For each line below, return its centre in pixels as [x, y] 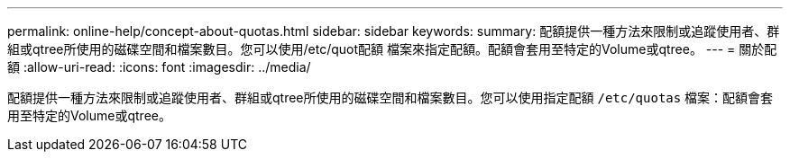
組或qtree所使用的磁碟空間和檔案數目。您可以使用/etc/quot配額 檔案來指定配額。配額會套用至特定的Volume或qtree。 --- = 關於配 [392, 49]
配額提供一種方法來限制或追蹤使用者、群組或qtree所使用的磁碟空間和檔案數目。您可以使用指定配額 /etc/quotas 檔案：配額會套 [390, 97]
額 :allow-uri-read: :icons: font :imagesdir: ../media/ [159, 67]
